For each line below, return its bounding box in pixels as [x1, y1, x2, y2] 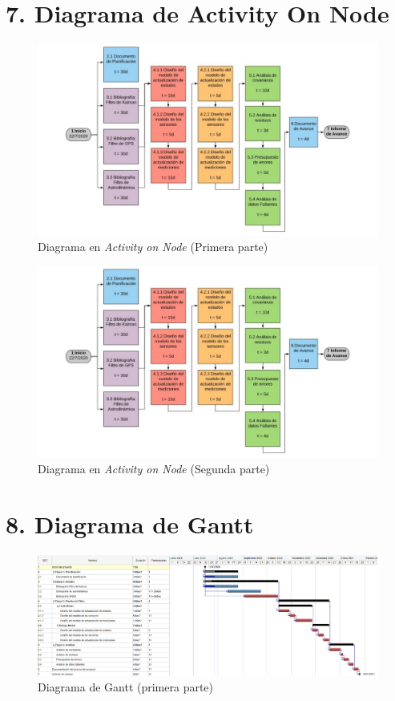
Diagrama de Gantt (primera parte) [38, 679, 214, 695]
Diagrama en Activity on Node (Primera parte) [38, 238, 268, 255]
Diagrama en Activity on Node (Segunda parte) [38, 460, 270, 476]
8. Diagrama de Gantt [6, 507, 254, 540]
